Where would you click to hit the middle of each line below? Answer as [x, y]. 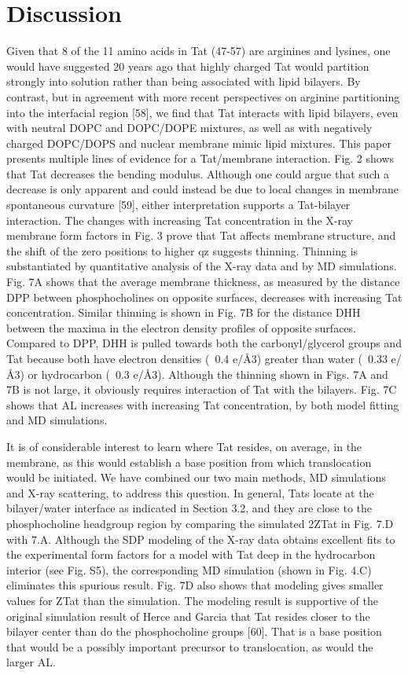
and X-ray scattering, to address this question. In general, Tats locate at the [190, 492]
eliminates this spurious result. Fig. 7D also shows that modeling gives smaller [195, 585]
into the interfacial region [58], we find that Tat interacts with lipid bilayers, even [202, 112]
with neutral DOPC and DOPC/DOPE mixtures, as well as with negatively [189, 128]
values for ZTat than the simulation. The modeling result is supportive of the [193, 600]
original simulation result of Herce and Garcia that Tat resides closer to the [188, 616]
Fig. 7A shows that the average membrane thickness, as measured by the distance [203, 282]
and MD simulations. [57, 420]
